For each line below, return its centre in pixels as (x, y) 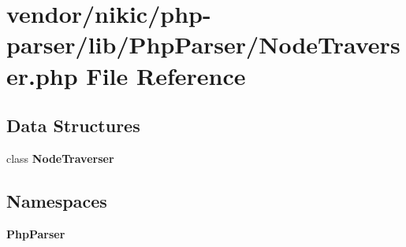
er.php (42, 75)
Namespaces (57, 200)
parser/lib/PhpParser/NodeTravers (203, 44)
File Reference (166, 75)
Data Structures (73, 125)
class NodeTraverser (60, 158)
